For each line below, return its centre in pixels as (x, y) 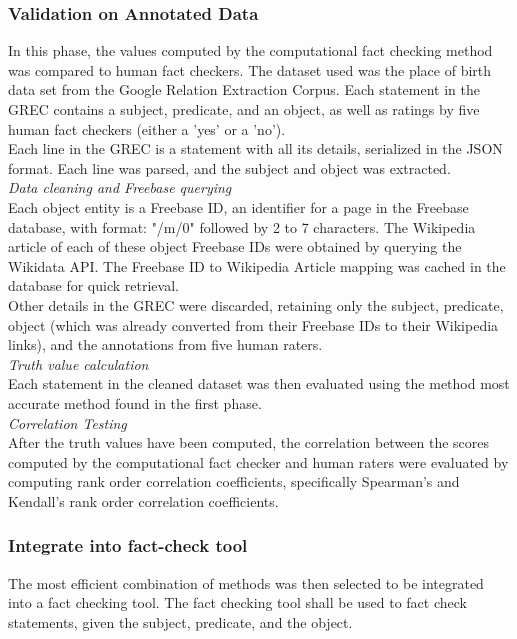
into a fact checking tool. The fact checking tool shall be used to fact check (237, 602)
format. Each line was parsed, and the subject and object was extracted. (229, 167)
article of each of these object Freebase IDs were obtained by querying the (235, 246)
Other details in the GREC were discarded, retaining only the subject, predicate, (256, 304)
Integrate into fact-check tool (128, 545)
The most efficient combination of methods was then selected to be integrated (246, 582)
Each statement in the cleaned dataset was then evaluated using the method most (259, 383)
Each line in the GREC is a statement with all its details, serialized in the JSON (255, 148)
